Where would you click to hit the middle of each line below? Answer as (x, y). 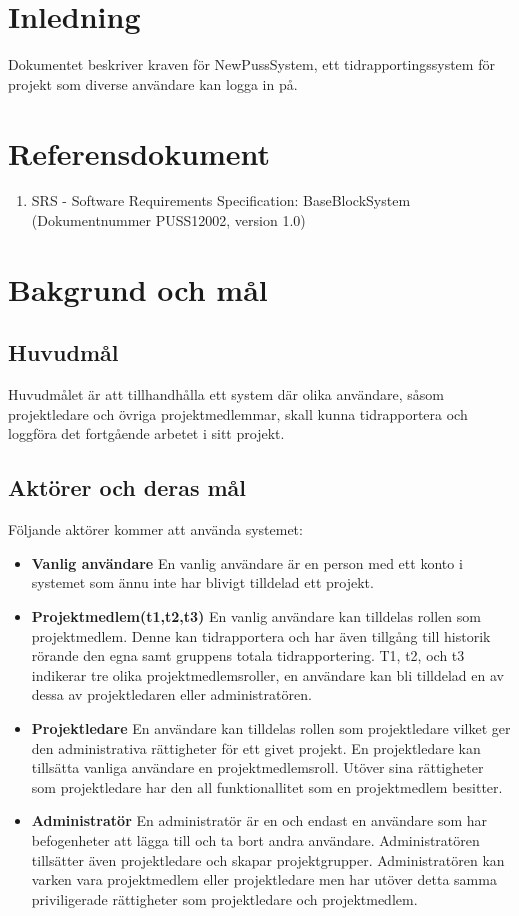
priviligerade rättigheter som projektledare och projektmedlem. (224, 898)
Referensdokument (139, 152)
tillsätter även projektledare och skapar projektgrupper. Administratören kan (268, 859)
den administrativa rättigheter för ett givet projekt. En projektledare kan (256, 747)
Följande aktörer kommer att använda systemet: (155, 529)
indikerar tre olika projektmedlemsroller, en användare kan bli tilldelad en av (267, 674)
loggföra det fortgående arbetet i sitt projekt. (146, 433)
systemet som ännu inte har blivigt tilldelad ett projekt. (202, 582)
